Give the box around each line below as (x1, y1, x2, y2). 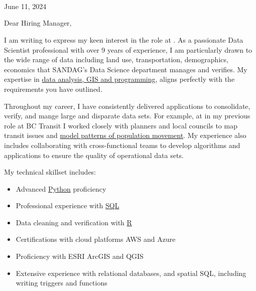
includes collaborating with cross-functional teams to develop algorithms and (4, 139, 240, 150)
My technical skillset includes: (4, 167, 96, 177)
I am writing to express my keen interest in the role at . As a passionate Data (4, 34, 243, 45)
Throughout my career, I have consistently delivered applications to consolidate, (4, 100, 250, 111)
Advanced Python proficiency (16, 183, 106, 194)
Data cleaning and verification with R (16, 217, 132, 227)
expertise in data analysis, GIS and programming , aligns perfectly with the (4, 74, 235, 84)
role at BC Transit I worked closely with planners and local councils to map (4, 120, 237, 130)
